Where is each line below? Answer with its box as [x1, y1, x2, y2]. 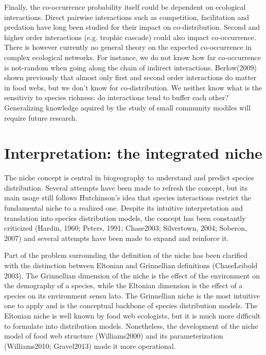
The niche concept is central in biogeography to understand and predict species [4, 172, 254, 183]
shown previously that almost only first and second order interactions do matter [4, 72, 257, 83]
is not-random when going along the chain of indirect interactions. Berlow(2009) [4, 62, 257, 72]
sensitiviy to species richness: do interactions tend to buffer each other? [4, 92, 229, 103]
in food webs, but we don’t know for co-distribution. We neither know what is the [4, 82, 262, 92]
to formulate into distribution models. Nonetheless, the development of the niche [4, 320, 258, 331]
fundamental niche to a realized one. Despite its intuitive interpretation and [4, 202, 243, 213]
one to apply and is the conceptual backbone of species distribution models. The [4, 300, 258, 311]
